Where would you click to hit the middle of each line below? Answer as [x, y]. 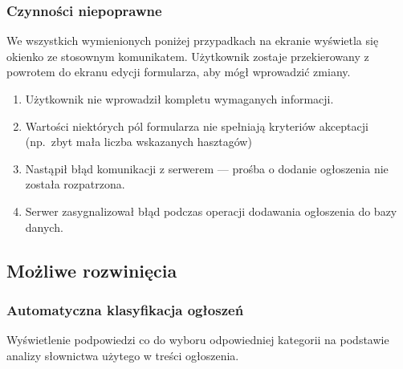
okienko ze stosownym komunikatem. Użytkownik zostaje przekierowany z [188, 56]
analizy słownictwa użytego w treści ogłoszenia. [123, 355]
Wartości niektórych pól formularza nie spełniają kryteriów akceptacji [197, 126]
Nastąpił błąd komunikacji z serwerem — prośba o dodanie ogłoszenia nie [207, 168]
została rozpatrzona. [75, 184]
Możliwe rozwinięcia [92, 270]
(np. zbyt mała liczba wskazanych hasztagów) [138, 142]
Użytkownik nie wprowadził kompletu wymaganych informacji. [179, 99]
